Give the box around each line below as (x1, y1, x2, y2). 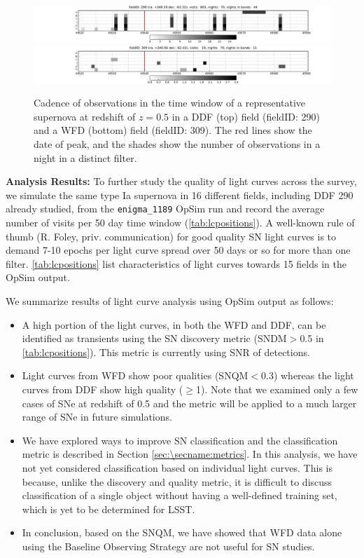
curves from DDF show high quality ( (22, 381, 183, 396)
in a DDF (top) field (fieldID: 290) (171, 109, 320, 123)
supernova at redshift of (34, 109, 136, 123)
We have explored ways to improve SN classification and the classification (22, 433, 338, 447)
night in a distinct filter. (34, 150, 137, 165)
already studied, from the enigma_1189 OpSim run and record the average (6, 201, 325, 216)
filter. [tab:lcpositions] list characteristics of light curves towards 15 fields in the (6, 256, 346, 271)
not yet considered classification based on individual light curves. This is (22, 460, 332, 475)
